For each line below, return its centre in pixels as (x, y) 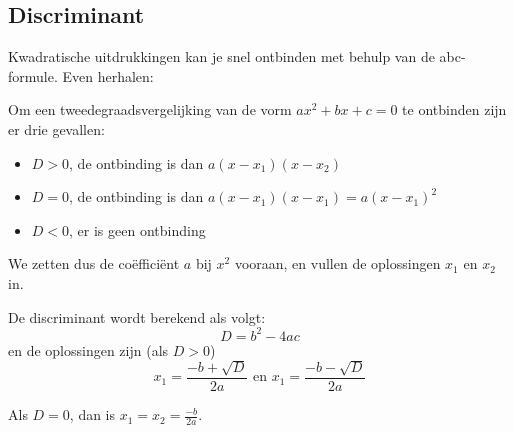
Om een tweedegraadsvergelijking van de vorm (150, 109)
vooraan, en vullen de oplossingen (337, 263)
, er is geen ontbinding (137, 229)
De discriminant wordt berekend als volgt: (137, 316)
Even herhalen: (108, 75)
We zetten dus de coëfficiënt (94, 263)
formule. (33, 75)
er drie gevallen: (56, 128)
